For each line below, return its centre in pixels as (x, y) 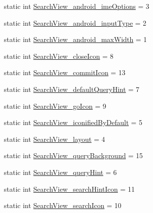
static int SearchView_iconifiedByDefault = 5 (73, 122)
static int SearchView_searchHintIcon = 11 (70, 189)
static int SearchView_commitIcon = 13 (65, 72)
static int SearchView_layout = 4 (55, 139)
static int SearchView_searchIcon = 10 (63, 205)
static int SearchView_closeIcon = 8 (59, 56)
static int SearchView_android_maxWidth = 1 (76, 39)
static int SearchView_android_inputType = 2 (75, 22)
